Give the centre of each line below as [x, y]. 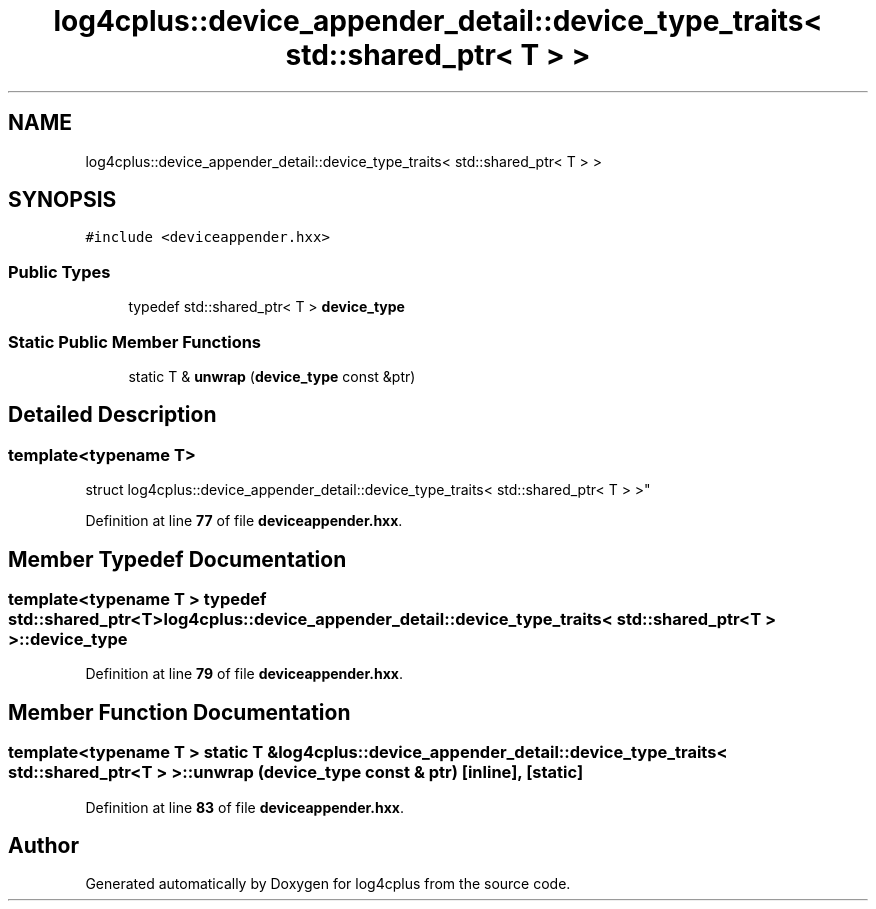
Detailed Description [112, 415]
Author [43, 846]
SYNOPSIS [62, 200]
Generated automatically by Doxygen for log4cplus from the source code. [328, 884]
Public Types [59, 271]
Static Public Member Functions [135, 341]
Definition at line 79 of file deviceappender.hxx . [244, 674]
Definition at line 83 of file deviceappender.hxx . [244, 807]
